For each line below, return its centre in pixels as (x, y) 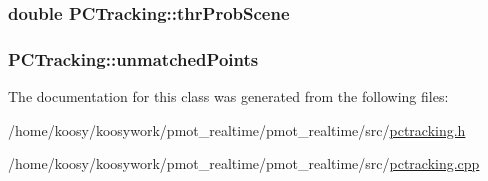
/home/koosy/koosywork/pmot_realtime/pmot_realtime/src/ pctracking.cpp (244, 163)
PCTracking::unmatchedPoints (133, 58)
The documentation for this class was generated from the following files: (228, 96)
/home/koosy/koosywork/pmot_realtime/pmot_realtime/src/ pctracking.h (237, 129)
